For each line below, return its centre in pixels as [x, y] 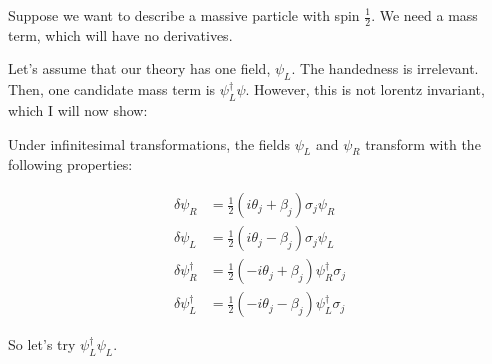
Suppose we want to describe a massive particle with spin [184, 15]
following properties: [70, 164]
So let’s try [42, 344]
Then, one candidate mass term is [112, 89]
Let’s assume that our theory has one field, [139, 68]
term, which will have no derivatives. [120, 34]
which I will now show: [78, 110]
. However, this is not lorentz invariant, [365, 89]
